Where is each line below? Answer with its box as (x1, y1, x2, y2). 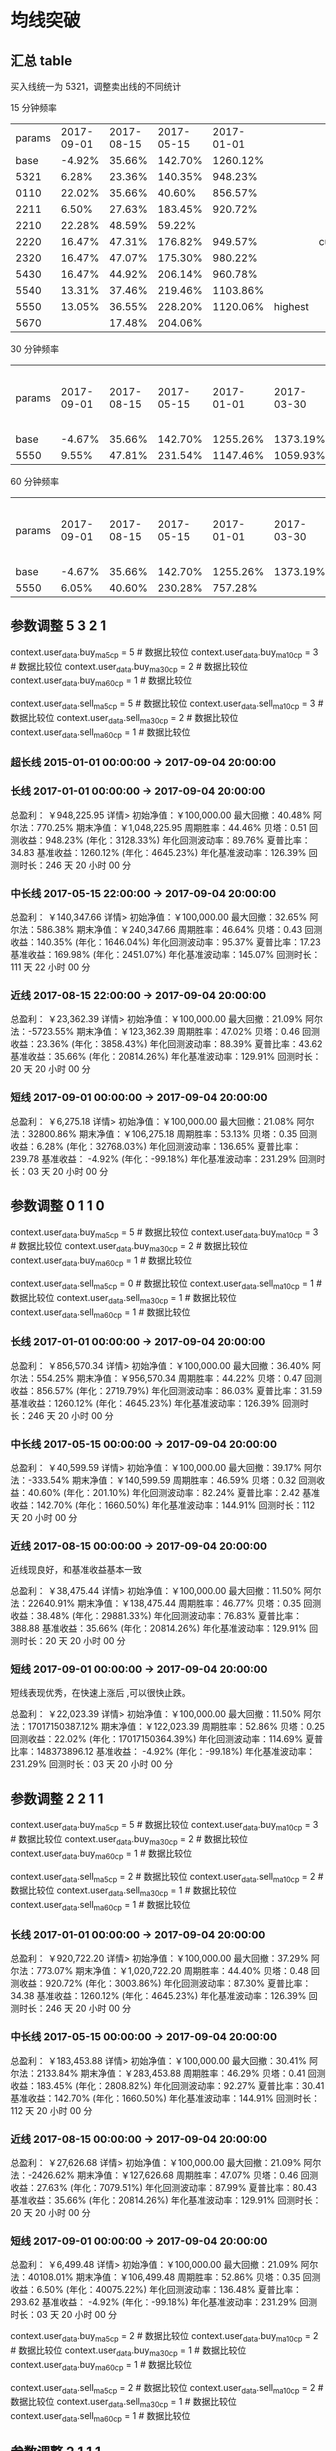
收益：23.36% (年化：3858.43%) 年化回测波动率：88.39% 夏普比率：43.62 (10, 1038, 323, 1050)
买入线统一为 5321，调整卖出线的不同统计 (10, 81, 182, 92)
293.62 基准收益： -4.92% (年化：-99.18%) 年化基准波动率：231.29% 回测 (10, 2296, 318, 2308)
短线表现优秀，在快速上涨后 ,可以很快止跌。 (10, 1687, 191, 1699)
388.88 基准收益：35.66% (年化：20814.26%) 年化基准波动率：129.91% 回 (10, 1622, 318, 1635)
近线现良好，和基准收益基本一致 (10, 1564, 142, 1576)
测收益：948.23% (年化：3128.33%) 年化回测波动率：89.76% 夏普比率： (10, 834, 311, 846)
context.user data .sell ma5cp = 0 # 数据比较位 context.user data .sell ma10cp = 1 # (10, 1277, 323, 1291)
